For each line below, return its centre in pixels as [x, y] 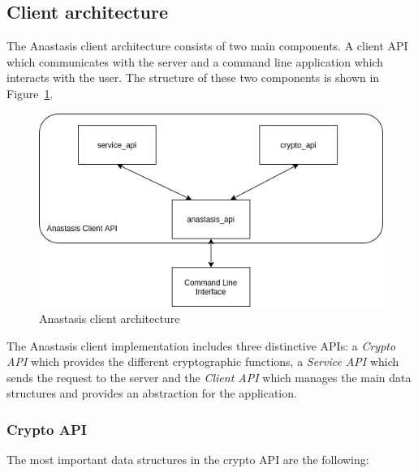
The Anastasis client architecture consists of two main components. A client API [207, 46]
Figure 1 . [30, 93]
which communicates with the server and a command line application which [195, 61]
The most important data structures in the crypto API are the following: [188, 460]
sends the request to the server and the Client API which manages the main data [209, 377]
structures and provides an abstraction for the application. [152, 393]
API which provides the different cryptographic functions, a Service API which [203, 361]
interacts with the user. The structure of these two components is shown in [193, 77]
